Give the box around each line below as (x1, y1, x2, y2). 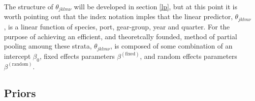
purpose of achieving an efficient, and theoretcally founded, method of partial (4, 31, 237, 41)
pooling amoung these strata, (4, 41, 92, 51)
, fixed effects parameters (39, 50, 115, 61)
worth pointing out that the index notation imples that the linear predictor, (4, 11, 233, 22)
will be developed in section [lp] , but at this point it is (74, 1, 237, 11)
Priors (4, 85, 36, 100)
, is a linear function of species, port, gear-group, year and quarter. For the (4, 21, 230, 31)
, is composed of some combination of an (110, 41, 233, 51)
